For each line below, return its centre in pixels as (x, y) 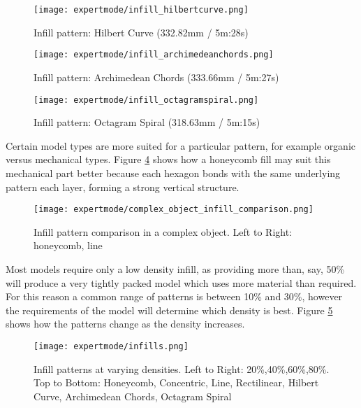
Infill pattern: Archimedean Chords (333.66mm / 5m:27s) (156, 77)
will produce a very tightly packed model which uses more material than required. (181, 282)
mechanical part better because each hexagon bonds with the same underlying (173, 173)
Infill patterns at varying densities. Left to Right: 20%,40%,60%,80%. (182, 368)
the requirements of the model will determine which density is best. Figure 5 (169, 310)
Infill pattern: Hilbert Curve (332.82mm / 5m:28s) (141, 32)
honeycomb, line (68, 245)
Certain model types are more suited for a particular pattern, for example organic (181, 145)
